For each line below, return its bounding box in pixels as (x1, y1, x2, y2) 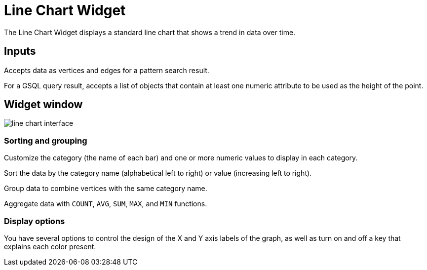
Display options (4, 216, 65, 226)
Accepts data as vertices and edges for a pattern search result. (4, 66, 209, 75)
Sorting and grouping (4, 135, 87, 146)
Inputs (4, 45, 36, 58)
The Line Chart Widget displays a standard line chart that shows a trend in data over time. (4, 28, 296, 37)
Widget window (4, 98, 83, 111)
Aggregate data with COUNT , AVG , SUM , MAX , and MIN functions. (4, 199, 207, 208)
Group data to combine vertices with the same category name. (4, 184, 207, 193)
